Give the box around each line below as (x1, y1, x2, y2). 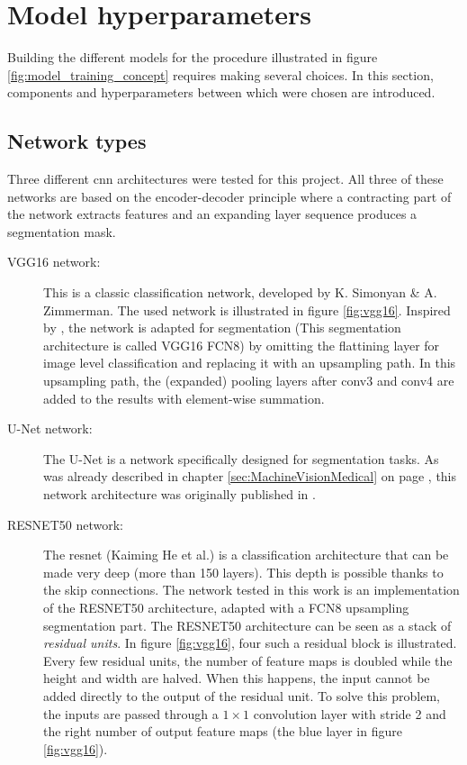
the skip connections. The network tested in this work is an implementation (43, 580, 460, 599)
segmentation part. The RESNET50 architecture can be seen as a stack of (43, 615, 452, 634)
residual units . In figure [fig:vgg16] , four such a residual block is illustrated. (43, 633, 457, 652)
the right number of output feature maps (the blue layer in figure (43, 722, 402, 741)
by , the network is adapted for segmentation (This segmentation (43, 318, 401, 337)
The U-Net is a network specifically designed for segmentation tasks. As (43, 449, 439, 468)
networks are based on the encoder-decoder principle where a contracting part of (7, 187, 452, 205)
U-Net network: (7, 419, 93, 438)
